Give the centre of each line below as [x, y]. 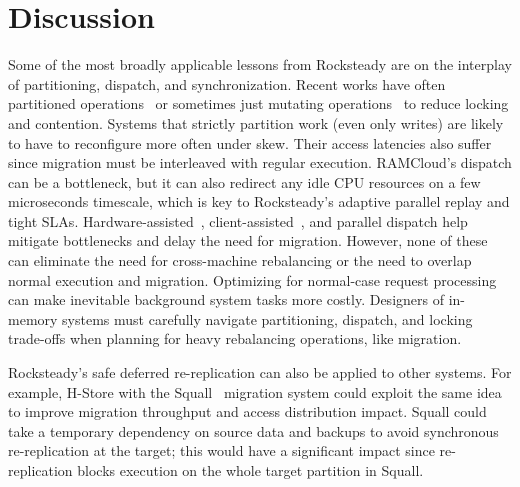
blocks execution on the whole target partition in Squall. [250, 470]
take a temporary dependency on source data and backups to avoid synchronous [253, 430]
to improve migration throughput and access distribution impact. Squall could [247, 411]
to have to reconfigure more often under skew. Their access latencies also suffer [250, 142]
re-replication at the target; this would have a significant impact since [221, 450]
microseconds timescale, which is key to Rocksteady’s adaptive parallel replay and [259, 201]
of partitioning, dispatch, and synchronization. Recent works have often [227, 83]
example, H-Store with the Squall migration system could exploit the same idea [255, 391]
